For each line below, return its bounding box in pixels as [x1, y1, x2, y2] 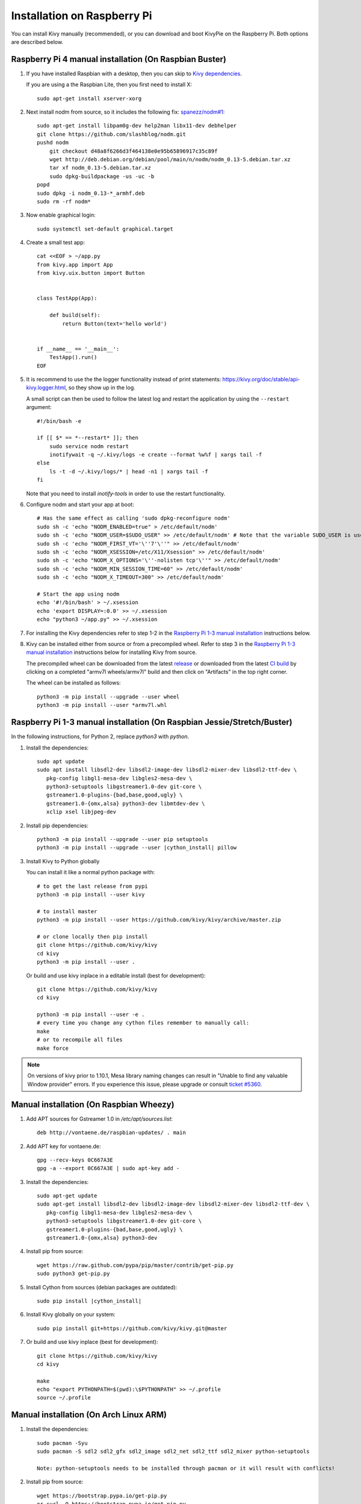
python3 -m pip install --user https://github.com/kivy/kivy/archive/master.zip [37, 916, 282, 923]
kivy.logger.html [26, 384, 66, 391]
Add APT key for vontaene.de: [26, 1142, 101, 1150]
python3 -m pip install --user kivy [37, 891, 145, 898]
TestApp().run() [49, 354, 97, 361]
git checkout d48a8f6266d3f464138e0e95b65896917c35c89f [49, 147, 218, 155]
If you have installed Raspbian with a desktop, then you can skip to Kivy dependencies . [26, 70, 242, 77]
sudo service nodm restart [49, 443, 129, 449]
